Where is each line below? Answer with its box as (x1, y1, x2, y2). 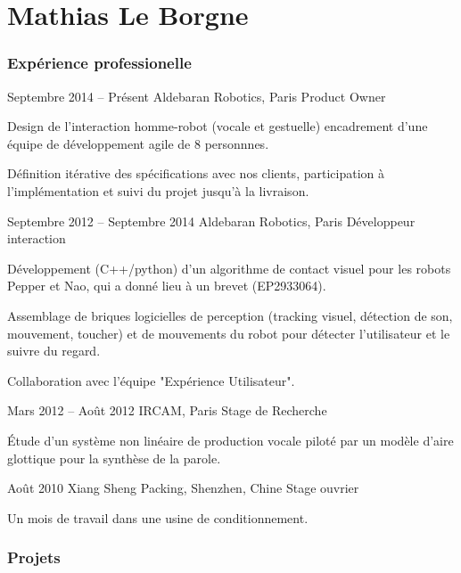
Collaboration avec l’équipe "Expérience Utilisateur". (7, 371, 295, 389)
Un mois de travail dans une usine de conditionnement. (7, 508, 309, 527)
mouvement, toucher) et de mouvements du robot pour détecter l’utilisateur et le (7, 323, 450, 342)
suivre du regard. (7, 341, 101, 360)
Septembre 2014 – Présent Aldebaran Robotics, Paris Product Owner (7, 86, 386, 105)
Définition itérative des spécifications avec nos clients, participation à (7, 164, 384, 183)
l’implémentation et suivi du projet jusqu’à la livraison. (7, 181, 309, 200)
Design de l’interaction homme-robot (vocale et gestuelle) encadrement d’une (7, 117, 428, 135)
